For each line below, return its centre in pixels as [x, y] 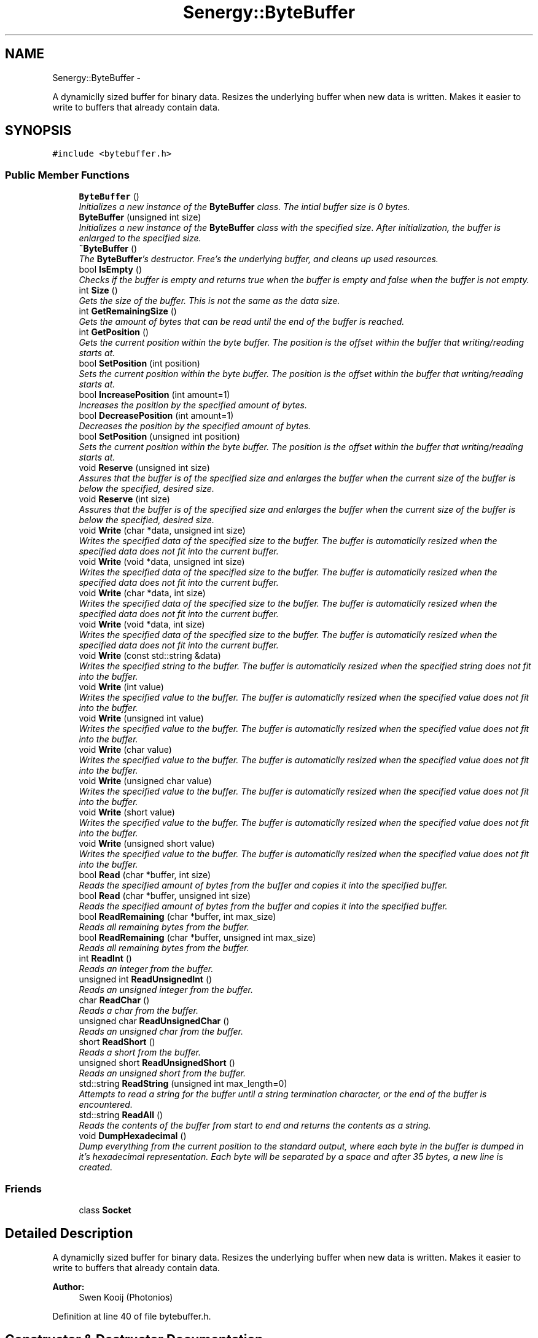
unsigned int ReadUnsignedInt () [146, 979]
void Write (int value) [121, 687]
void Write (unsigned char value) [145, 781]
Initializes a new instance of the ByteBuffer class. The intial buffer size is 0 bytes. [244, 207]
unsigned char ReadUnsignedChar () [154, 1021]
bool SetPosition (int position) [139, 364]
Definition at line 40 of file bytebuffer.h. [132, 1316]
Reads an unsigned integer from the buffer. [166, 990]
